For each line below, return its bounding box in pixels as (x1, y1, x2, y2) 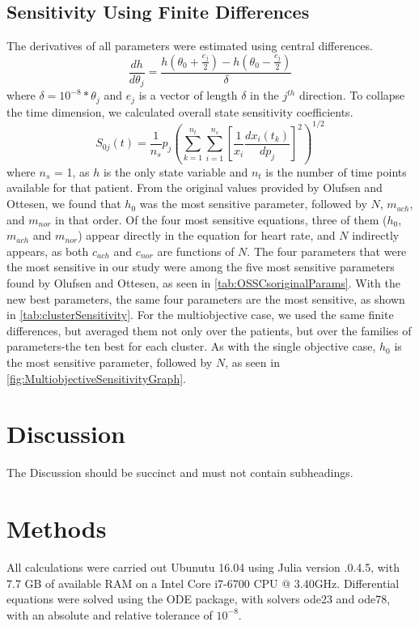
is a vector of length (138, 87, 238, 104)
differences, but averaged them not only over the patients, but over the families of (6, 322, 412, 339)
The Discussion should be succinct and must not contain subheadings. (6, 464, 353, 481)
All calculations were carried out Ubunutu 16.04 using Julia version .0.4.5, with (6, 559, 400, 576)
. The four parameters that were (247, 242, 407, 259)
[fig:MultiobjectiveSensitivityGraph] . (6, 369, 186, 386)
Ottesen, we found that (6, 195, 121, 212)
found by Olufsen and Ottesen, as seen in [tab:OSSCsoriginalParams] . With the (6, 275, 400, 292)
